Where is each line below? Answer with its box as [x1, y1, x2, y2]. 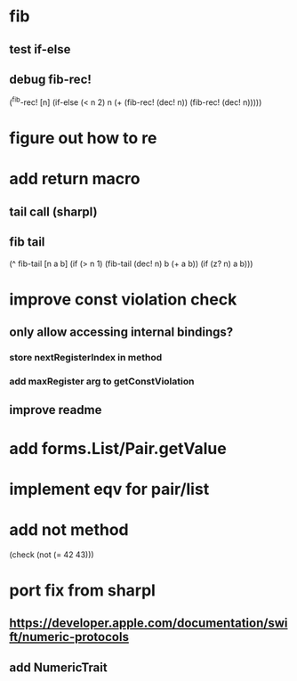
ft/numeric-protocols [9, 629, 129, 645]
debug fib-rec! [9, 71, 92, 86]
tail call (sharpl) [9, 204, 98, 219]
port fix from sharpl [9, 580, 156, 600]
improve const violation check [9, 289, 237, 309]
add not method [9, 520, 129, 539]
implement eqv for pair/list [9, 479, 210, 499]
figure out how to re [9, 128, 157, 149]
